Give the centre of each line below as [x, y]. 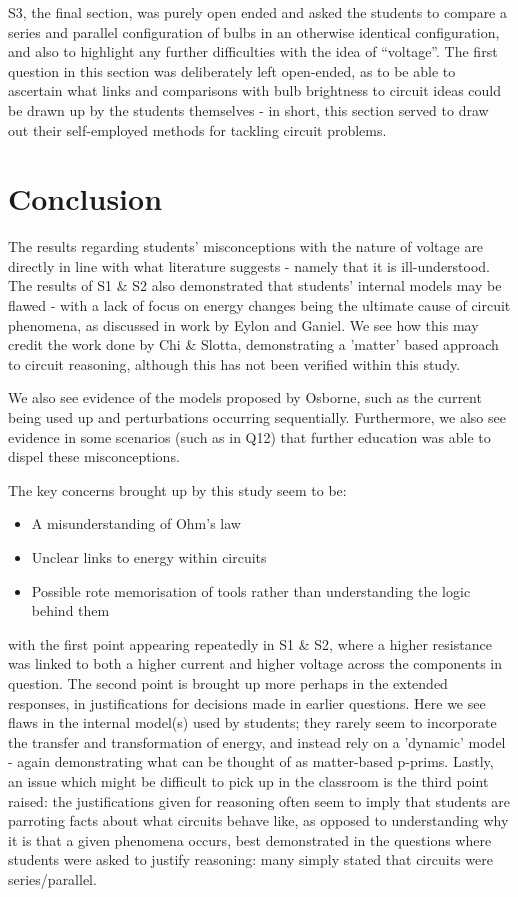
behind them [70, 610]
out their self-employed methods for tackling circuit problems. [197, 129]
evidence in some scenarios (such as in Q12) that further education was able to [249, 436]
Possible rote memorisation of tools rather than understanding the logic [251, 590]
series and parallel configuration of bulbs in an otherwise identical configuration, [254, 31]
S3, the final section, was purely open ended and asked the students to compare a [257, 12]
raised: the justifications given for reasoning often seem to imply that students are [259, 800]
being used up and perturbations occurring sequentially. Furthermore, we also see [257, 417]
